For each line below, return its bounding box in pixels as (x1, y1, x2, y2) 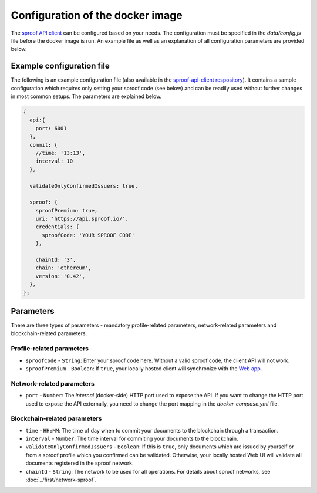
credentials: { (35, 224, 79, 230)
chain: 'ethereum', (35, 265, 92, 271)
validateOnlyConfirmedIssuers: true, (29, 183, 138, 189)
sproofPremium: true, (35, 207, 98, 214)
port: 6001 (35, 125, 67, 131)
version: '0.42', (35, 273, 86, 279)
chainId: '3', (35, 256, 76, 264)
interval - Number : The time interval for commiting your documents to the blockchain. (25, 435, 238, 443)
